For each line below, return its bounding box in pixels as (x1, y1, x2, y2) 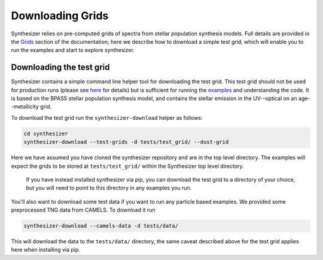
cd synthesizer (23, 130, 68, 137)
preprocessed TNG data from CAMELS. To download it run (11, 207, 156, 214)
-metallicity (11, 103, 39, 110)
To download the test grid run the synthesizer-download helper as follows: (11, 114, 203, 121)
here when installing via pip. (11, 246, 80, 253)
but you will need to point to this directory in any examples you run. (26, 185, 192, 192)
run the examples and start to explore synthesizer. (11, 47, 135, 54)
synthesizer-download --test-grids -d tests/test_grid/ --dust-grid (23, 138, 229, 146)
